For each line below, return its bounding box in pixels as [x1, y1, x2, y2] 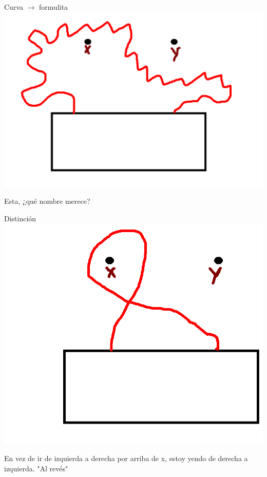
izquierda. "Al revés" [4, 463, 68, 473]
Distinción [4, 213, 36, 223]
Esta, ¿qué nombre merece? [4, 196, 90, 206]
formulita [39, 2, 68, 12]
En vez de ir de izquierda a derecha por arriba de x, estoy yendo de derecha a [4, 452, 248, 463]
